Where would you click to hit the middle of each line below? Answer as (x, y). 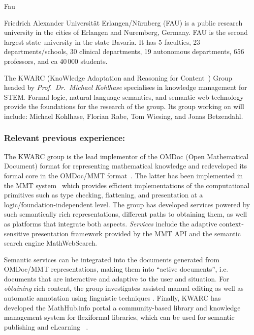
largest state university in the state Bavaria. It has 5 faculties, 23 (102, 42)
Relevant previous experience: (65, 138)
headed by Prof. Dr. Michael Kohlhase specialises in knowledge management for (126, 87)
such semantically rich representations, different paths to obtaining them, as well (126, 214)
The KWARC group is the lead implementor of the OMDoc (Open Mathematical (126, 156)
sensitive (17, 233)
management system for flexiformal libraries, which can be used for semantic (119, 317)
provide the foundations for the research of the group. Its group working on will (124, 106)
